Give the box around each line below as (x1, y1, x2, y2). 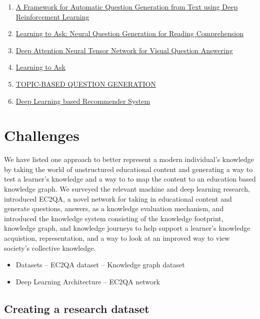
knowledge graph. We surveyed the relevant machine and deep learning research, (4, 184, 250, 194)
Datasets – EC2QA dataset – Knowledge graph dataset (15, 259, 185, 270)
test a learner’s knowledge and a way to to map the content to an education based (4, 174, 256, 184)
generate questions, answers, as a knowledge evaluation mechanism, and (4, 203, 224, 214)
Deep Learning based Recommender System (15, 95, 150, 106)
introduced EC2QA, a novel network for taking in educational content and (4, 193, 232, 204)
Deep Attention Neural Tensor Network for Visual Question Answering (15, 45, 233, 55)
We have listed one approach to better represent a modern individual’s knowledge (4, 154, 254, 165)
